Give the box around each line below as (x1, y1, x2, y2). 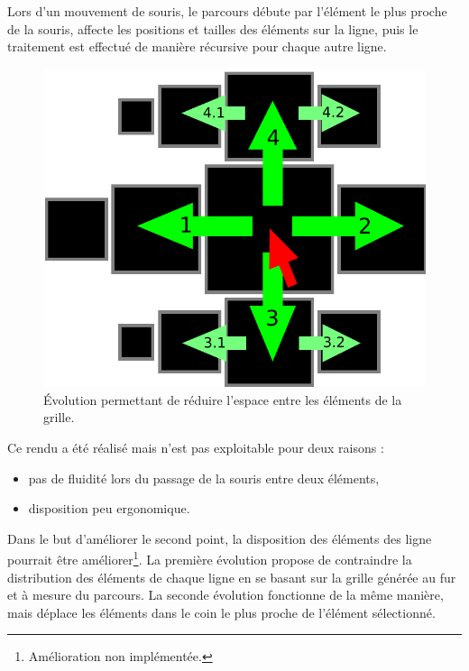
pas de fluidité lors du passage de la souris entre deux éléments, (28, 468, 380, 487)
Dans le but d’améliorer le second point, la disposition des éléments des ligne (7, 529, 432, 547)
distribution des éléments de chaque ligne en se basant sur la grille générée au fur (7, 567, 456, 586)
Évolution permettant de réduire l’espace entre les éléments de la (43, 390, 402, 409)
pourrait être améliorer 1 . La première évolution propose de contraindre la (7, 547, 412, 569)
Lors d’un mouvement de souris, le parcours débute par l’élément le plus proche (7, 2, 447, 20)
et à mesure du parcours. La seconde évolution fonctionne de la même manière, (7, 585, 444, 604)
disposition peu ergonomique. (28, 499, 190, 518)
